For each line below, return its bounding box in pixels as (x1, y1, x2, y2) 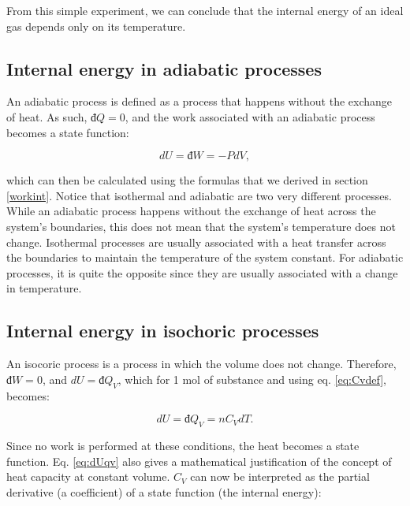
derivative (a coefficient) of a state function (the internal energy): (6, 483, 322, 500)
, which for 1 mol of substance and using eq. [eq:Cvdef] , (117, 370, 386, 387)
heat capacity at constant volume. (6, 468, 170, 485)
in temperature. (6, 280, 82, 296)
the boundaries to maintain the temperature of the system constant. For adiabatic (6, 249, 404, 266)
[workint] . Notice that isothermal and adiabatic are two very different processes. (6, 187, 392, 203)
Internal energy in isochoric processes (6, 318, 319, 343)
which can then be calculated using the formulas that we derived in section (6, 172, 368, 188)
